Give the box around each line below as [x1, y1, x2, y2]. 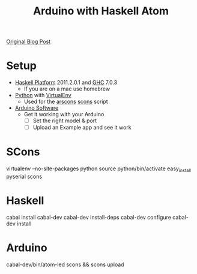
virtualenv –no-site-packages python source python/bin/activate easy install [6, 165, 191, 173]
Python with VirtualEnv [14, 92, 71, 99]
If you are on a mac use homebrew [23, 85, 110, 92]
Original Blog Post [6, 38, 51, 46]
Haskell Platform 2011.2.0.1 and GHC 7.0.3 [14, 79, 118, 86]
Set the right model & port [32, 117, 97, 124]
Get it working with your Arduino [23, 111, 105, 118]
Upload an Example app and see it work [32, 124, 132, 131]
